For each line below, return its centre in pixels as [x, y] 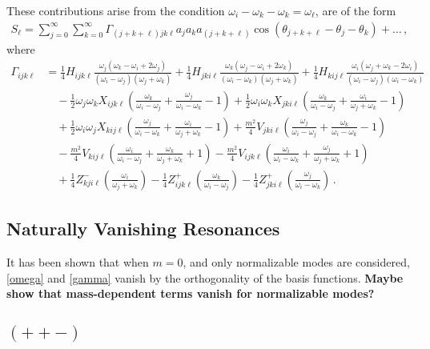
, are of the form [356, 10]
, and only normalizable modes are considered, [296, 262]
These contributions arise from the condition [116, 10]
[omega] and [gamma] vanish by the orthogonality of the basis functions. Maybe [205, 277]
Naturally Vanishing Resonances [143, 229]
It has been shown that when [78, 262]
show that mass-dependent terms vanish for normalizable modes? [191, 293]
